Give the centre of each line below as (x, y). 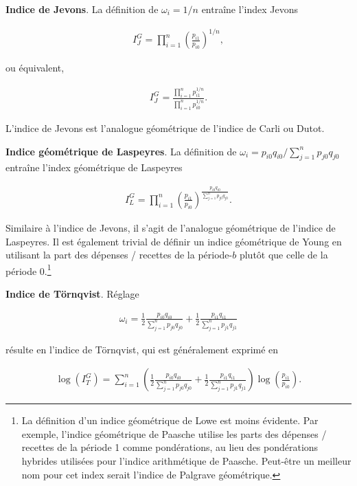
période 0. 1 (28, 269)
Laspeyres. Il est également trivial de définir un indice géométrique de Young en (174, 241)
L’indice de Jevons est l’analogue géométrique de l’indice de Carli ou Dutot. (165, 128)
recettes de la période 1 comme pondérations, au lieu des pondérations (170, 447)
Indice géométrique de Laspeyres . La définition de (121, 151)
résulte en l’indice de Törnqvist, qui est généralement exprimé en (142, 349)
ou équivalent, (35, 68)
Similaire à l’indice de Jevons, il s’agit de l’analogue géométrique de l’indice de (171, 227)
